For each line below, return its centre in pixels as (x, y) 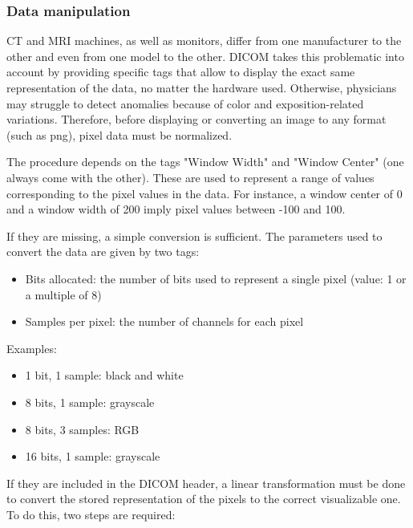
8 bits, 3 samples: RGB (82, 429)
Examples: (32, 348)
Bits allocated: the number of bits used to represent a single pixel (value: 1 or (216, 278)
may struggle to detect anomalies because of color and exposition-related (185, 103)
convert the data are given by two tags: (103, 252)
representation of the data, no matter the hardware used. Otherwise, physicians (202, 87)
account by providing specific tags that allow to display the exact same (181, 72)
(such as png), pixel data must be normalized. (119, 134)
